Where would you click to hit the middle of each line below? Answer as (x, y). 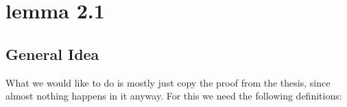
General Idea (52, 53)
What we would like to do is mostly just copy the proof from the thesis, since (168, 82)
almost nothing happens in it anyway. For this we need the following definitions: (174, 96)
